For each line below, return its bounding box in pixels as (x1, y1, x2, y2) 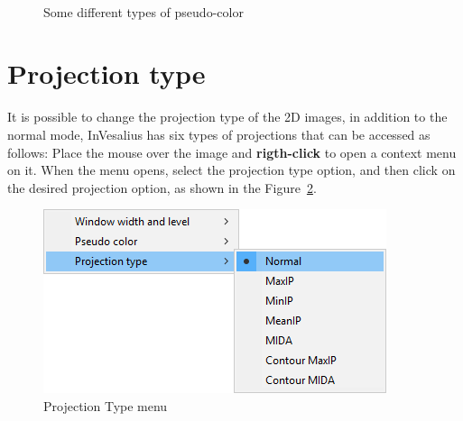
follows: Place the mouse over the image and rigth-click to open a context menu (7, 142, 457, 161)
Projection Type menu (43, 396, 168, 415)
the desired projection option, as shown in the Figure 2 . (7, 178, 317, 197)
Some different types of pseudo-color (43, 2, 244, 21)
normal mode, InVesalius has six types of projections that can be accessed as (7, 124, 431, 143)
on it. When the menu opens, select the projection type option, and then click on (7, 160, 456, 179)
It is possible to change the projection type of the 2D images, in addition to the (7, 107, 448, 126)
